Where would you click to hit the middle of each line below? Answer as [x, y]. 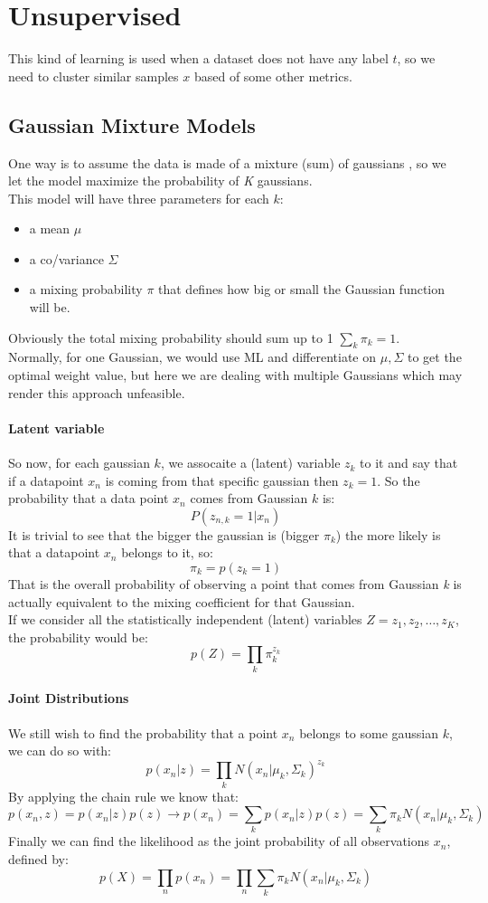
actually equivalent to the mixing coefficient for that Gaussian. [182, 601]
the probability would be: [78, 637]
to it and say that [409, 463]
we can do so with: [60, 751]
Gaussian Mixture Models [132, 124]
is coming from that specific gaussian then [222, 480]
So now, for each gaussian [79, 463]
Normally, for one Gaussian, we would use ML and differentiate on [192, 357]
